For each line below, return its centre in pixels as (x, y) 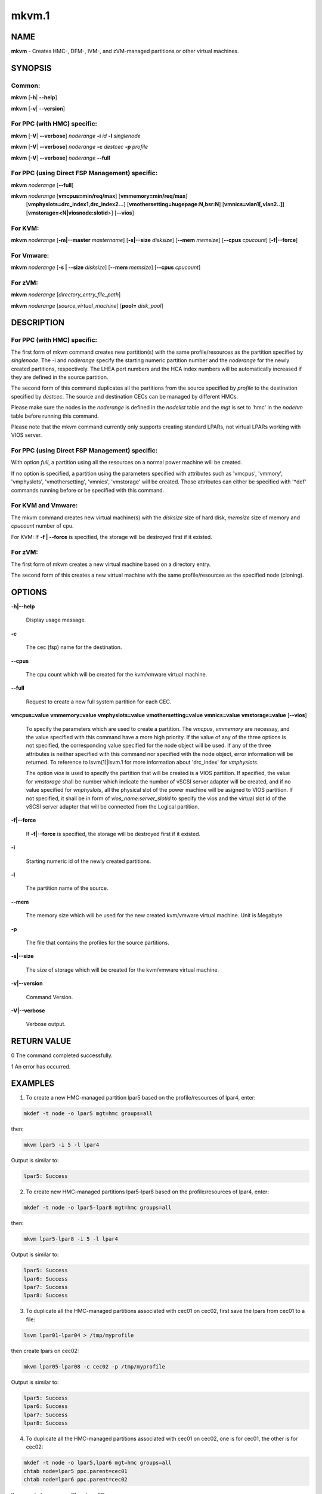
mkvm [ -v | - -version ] (38, 108)
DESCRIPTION (38, 323)
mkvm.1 (30, 16)
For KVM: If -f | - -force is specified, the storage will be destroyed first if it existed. (112, 537)
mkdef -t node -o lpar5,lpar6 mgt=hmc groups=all (97, 1463)
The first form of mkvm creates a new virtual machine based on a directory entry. (111, 564)
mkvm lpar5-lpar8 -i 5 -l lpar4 (71, 1239)
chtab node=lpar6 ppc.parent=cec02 (75, 1480)
